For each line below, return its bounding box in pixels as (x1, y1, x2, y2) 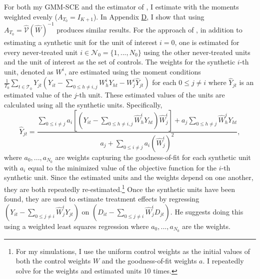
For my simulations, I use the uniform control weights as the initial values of (15, 245, 250, 256)
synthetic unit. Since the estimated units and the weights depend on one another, (4, 172, 253, 182)
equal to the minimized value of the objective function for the (28, 162, 217, 172)
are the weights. (182, 220, 230, 231)
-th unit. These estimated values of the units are (76, 89, 225, 100)
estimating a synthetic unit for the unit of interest (4, 36, 157, 47)
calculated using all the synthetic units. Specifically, (4, 99, 162, 109)
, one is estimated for (174, 36, 239, 47)
